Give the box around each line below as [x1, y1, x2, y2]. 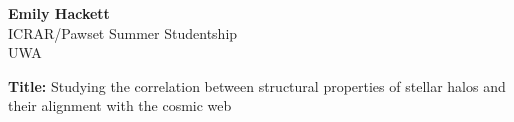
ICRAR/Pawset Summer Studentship [8, 22, 238, 43]
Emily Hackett [8, 3, 110, 23]
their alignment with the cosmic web [8, 95, 232, 116]
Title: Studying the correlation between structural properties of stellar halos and [8, 75, 506, 96]
